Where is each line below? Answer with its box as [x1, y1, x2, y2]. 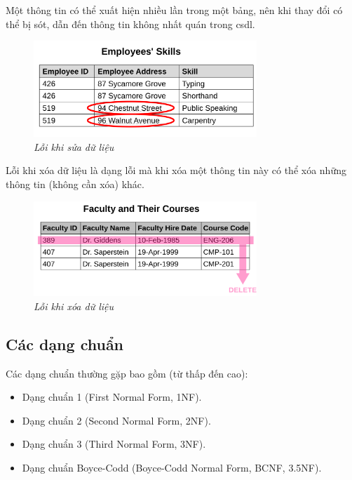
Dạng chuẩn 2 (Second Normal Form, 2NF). [22, 413, 211, 427]
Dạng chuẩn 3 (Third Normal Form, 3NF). [22, 436, 206, 451]
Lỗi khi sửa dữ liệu [34, 139, 114, 154]
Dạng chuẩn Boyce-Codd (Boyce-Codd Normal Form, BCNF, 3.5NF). [22, 460, 322, 474]
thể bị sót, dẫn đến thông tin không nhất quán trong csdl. [6, 16, 255, 31]
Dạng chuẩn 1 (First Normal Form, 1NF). [22, 389, 202, 404]
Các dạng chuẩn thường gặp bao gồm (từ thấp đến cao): [6, 366, 248, 380]
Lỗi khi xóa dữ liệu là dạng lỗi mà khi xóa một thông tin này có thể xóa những [6, 163, 346, 178]
